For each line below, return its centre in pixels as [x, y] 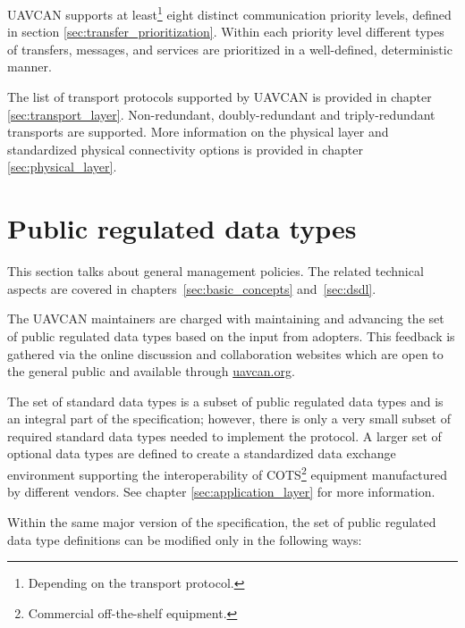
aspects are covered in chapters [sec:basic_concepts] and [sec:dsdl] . [192, 288]
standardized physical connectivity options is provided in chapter [185, 149]
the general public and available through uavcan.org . [151, 371]
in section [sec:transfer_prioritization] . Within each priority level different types [226, 32]
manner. [30, 67]
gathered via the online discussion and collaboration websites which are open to [225, 353]
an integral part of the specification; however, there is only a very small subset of [229, 419]
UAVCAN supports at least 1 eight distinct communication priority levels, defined [229, 13]
